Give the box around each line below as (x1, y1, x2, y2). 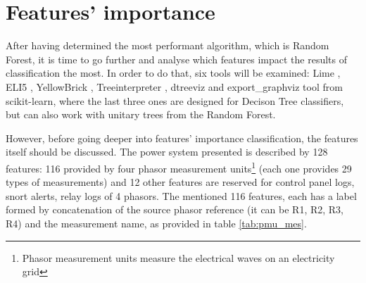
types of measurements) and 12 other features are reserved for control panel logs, (6, 175, 355, 189)
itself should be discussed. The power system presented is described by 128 (6, 144, 328, 159)
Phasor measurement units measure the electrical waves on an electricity (22, 250, 335, 265)
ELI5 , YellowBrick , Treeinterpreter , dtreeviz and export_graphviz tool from (6, 79, 343, 94)
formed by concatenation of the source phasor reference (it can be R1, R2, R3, (6, 202, 344, 217)
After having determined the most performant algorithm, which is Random (6, 38, 329, 53)
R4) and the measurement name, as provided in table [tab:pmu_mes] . (6, 215, 307, 230)
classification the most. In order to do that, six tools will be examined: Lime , (6, 65, 341, 80)
